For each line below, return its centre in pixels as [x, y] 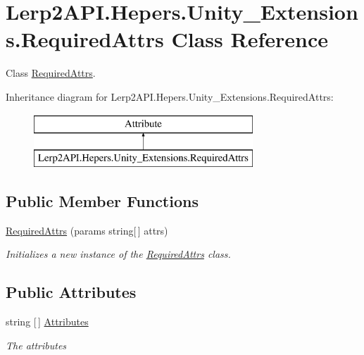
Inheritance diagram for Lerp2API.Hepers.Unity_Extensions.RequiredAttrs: [170, 96]
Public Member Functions [102, 201]
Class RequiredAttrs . [51, 73]
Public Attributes [71, 292]
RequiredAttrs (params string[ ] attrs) [87, 230]
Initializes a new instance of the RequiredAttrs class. [118, 254]
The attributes [36, 345]
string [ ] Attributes [47, 322]
